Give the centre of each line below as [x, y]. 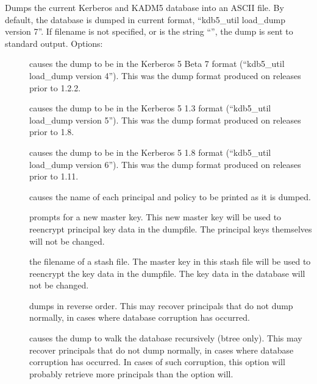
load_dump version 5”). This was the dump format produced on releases [165, 120]
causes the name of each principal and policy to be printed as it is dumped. [170, 196]
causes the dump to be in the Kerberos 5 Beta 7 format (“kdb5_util [157, 64]
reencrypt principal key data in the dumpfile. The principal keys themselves [171, 229]
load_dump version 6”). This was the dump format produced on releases [165, 164]
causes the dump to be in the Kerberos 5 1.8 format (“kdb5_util [150, 152]
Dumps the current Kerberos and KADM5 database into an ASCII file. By [144, 7]
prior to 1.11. [54, 176]
